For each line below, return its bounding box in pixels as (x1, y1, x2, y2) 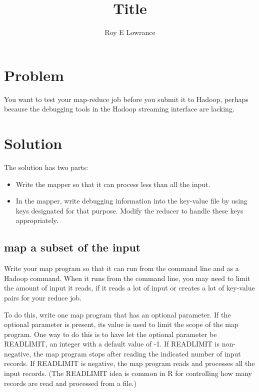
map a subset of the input (4, 239, 141, 255)
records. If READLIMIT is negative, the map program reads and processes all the (4, 358, 255, 368)
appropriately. (15, 215, 58, 225)
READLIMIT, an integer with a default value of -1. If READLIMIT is (4, 338, 220, 349)
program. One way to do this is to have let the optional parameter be (4, 328, 217, 339)
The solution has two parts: (4, 161, 88, 172)
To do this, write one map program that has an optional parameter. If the (4, 309, 231, 319)
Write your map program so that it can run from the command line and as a (4, 263, 239, 273)
